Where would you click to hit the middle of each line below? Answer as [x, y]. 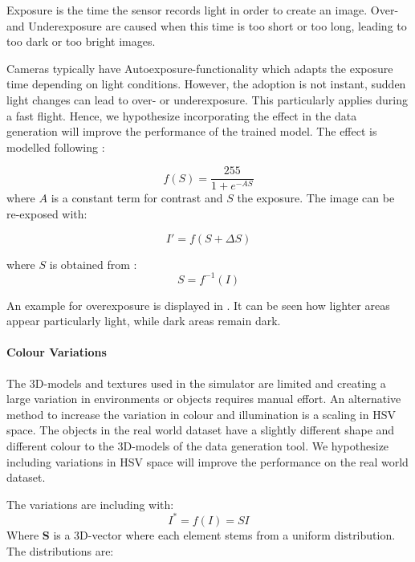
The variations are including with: [90, 504]
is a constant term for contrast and [137, 198]
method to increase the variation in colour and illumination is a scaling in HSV [201, 414]
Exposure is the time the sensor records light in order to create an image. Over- [203, 10]
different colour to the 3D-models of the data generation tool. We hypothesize [198, 446]
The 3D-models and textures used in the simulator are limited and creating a [196, 383]
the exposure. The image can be [316, 198]
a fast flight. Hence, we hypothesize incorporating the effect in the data [182, 115]
